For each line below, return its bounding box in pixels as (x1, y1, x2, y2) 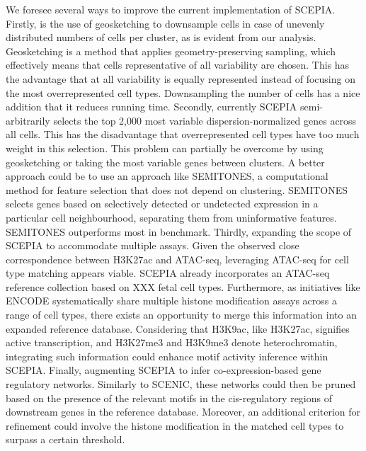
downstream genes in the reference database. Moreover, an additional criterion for (6, 404, 361, 419)
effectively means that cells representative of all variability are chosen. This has (6, 57, 350, 72)
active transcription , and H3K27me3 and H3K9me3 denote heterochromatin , (6, 335, 338, 350)
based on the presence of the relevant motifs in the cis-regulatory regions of (6, 390, 332, 405)
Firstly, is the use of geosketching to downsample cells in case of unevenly (6, 16, 325, 30)
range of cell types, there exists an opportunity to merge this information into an (6, 307, 357, 322)
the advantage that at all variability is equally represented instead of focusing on (6, 71, 355, 86)
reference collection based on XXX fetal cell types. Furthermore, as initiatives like (6, 279, 360, 294)
